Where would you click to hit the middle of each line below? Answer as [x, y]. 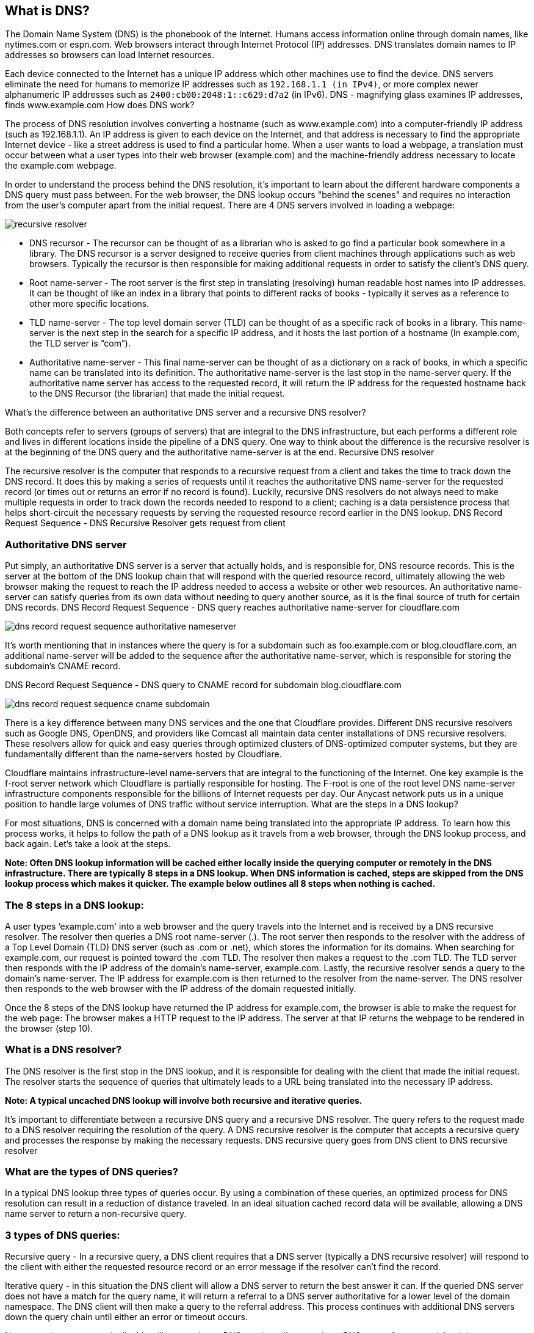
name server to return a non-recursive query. [96, 1214]
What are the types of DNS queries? [92, 1172]
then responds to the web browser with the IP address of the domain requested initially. [181, 988]
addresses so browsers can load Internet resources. [110, 55]
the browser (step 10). [49, 1028]
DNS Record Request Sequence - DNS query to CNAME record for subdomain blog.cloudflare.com [203, 685]
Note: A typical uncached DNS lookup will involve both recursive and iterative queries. [184, 1100]
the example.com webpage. [61, 166]
